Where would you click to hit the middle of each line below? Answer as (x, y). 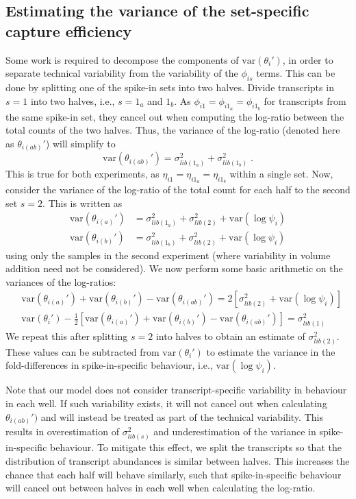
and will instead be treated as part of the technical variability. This (182, 416)
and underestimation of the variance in (235, 431)
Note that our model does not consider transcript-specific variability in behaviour (176, 390)
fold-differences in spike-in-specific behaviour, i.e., (109, 365)
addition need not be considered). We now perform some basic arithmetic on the (174, 268)
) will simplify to (80, 143)
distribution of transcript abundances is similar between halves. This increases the (178, 460)
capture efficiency (69, 31)
